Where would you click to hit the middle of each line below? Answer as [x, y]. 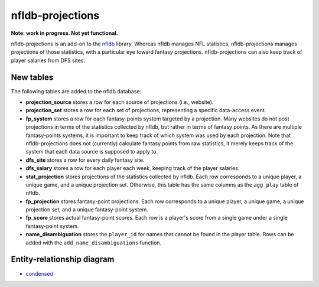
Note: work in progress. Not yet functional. [64, 33]
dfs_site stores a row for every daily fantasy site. [85, 160]
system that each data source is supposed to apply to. [92, 152]
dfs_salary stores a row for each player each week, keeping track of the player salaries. [133, 168]
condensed [39, 273]
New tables [32, 77]
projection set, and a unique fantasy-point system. [87, 210]
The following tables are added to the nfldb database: [76, 91]
